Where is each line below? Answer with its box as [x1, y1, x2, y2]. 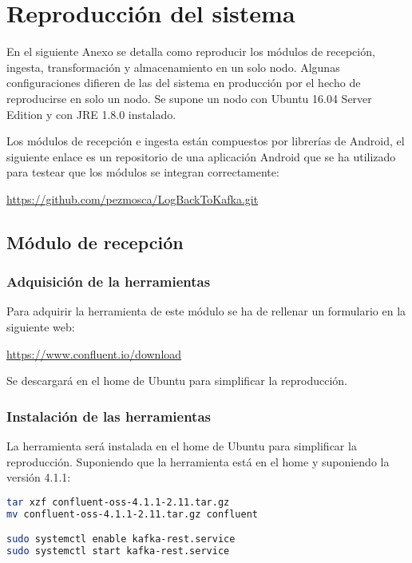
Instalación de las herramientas [6, 406, 211, 426]
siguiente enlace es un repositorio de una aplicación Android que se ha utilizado [6, 148, 396, 165]
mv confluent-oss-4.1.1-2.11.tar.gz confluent [6, 508, 258, 520]
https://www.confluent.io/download [6, 345, 182, 362]
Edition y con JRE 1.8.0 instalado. [6, 105, 176, 122]
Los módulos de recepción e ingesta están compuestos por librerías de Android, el [6, 133, 405, 149]
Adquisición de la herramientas [6, 272, 211, 291]
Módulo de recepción [6, 229, 184, 254]
